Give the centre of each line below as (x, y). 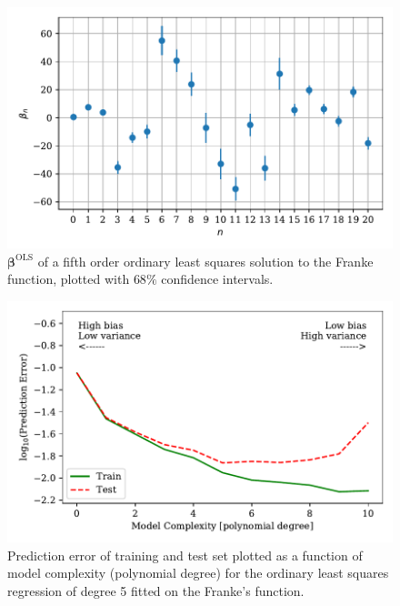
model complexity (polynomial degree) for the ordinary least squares (198, 573)
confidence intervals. (217, 279)
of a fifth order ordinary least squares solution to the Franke (205, 261)
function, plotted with (69, 279)
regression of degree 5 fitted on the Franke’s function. (156, 590)
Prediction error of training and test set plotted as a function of (185, 555)
